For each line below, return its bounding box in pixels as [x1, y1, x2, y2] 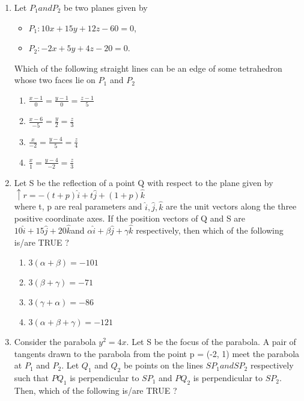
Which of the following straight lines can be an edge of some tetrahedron [14, 61, 282, 74]
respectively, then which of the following [136, 223, 284, 236]
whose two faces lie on [14, 73, 96, 86]
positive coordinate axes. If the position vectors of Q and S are [14, 212, 246, 225]
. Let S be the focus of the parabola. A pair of [126, 335, 296, 348]
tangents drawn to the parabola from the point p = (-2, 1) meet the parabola [14, 347, 300, 359]
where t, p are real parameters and [14, 200, 142, 213]
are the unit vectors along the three [166, 200, 297, 213]
